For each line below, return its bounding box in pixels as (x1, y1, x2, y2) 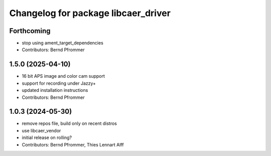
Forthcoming (9, 27, 51, 35)
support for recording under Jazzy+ (22, 80, 96, 86)
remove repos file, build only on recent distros (22, 120, 117, 126)
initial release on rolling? (22, 134, 72, 140)
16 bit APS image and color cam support (22, 73, 105, 79)
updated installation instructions (22, 87, 88, 93)
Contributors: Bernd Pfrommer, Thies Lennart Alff (22, 141, 124, 147)
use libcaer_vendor (22, 127, 61, 133)
